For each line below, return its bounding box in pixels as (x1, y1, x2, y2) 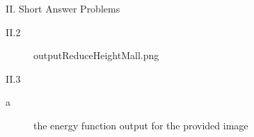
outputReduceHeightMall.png (33, 48, 159, 63)
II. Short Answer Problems (6, 1, 120, 15)
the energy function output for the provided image (33, 118, 248, 132)
